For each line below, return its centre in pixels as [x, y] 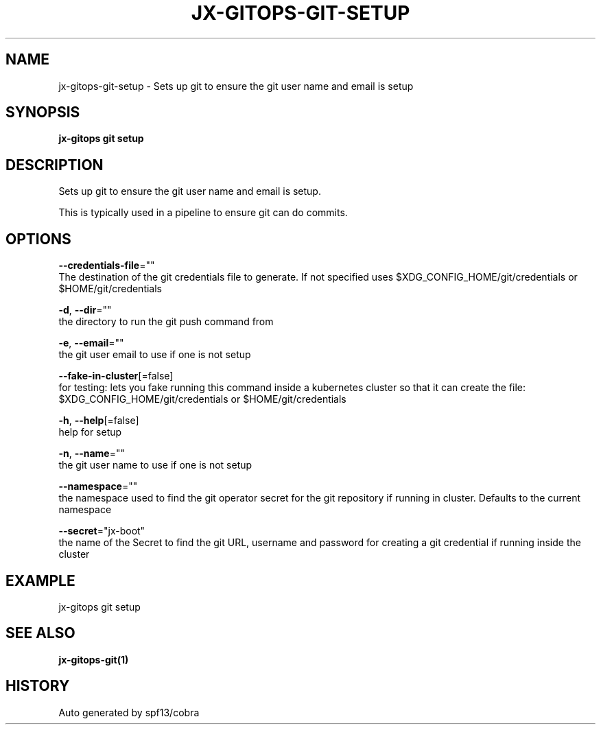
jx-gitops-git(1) [94, 659]
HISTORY [38, 686]
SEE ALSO [40, 633]
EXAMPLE [40, 580]
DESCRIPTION [55, 165]
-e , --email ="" [91, 343]
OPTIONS [38, 239]
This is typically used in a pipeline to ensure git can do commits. [203, 213]
